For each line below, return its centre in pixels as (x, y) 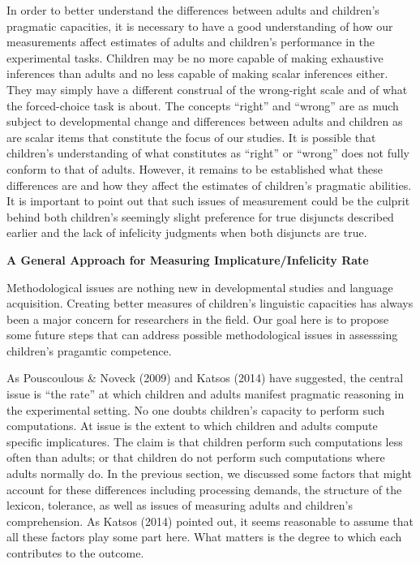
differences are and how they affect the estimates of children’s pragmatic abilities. (209, 185)
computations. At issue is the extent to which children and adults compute (192, 426)
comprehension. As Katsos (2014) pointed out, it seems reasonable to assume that (210, 521)
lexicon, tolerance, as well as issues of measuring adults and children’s (180, 505)
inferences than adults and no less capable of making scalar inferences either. (197, 73)
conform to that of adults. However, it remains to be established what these (195, 168)
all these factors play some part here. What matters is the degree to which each (204, 537)
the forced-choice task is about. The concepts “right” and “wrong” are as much (203, 105)
